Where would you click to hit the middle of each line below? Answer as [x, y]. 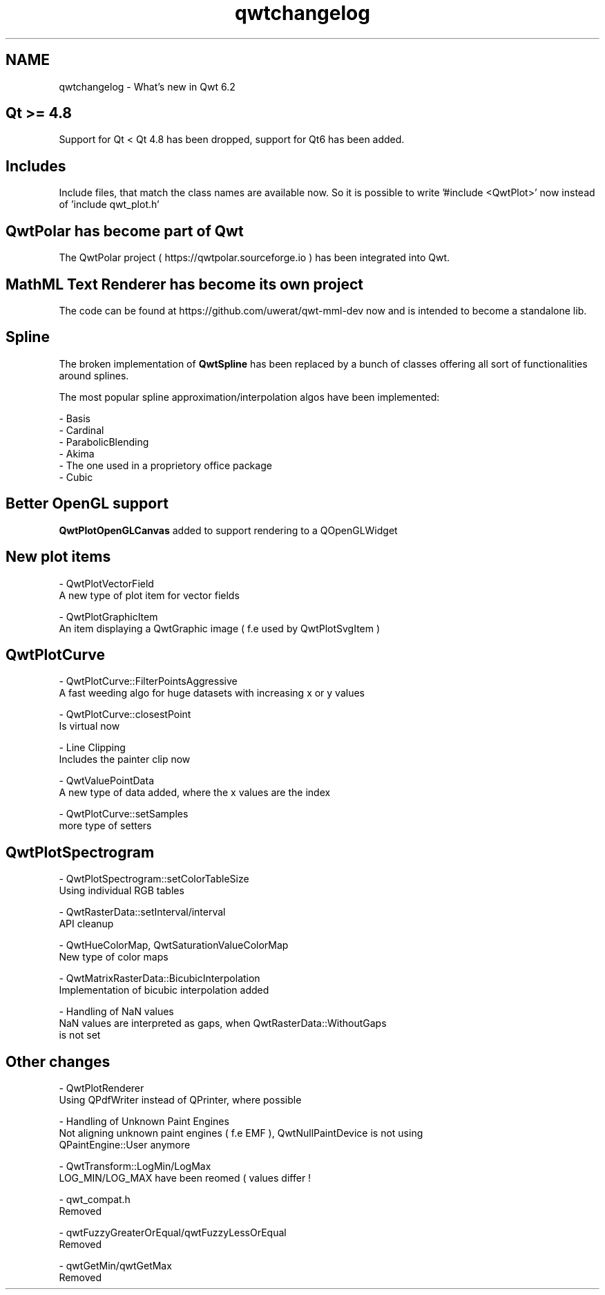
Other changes [58, 1061]
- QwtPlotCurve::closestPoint [125, 715]
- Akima [77, 453]
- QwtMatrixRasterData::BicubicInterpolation [160, 979]
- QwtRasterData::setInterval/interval [142, 912]
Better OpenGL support [87, 504]
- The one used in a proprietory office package [165, 465]
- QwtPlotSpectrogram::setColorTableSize [154, 879]
